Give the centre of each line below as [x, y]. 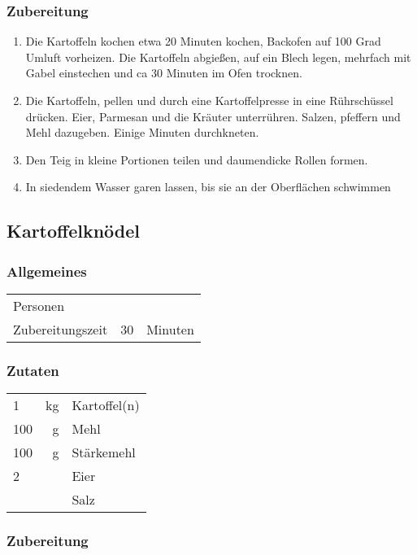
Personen [39, 305]
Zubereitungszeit [61, 329]
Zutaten [33, 370]
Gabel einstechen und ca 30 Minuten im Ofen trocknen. [164, 73]
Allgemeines [47, 271]
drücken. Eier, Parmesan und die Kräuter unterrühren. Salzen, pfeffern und [213, 116]
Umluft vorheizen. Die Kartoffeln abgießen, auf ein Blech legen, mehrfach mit [218, 57]
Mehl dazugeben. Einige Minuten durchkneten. [142, 132]
